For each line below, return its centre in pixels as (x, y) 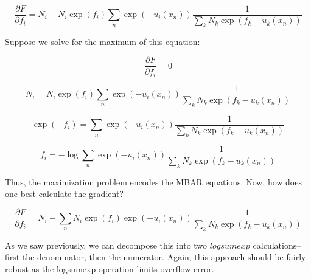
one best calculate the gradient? (64, 194)
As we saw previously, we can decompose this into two (106, 245)
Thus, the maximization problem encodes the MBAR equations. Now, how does (153, 181)
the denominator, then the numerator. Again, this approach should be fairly (164, 257)
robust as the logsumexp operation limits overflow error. (110, 268)
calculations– (277, 245)
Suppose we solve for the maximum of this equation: (103, 41)
